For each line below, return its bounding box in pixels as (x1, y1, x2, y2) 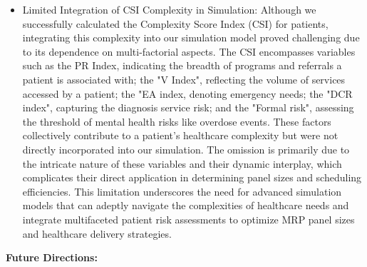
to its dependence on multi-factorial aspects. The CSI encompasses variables (22, 44, 356, 59)
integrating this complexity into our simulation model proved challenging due (22, 30, 360, 45)
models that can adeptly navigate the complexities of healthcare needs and (22, 198, 349, 213)
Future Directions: (6, 250, 98, 265)
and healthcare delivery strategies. (22, 226, 172, 241)
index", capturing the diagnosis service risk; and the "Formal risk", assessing (22, 100, 354, 115)
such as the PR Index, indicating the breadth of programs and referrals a (22, 58, 342, 73)
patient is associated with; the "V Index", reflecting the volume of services (22, 71, 346, 86)
